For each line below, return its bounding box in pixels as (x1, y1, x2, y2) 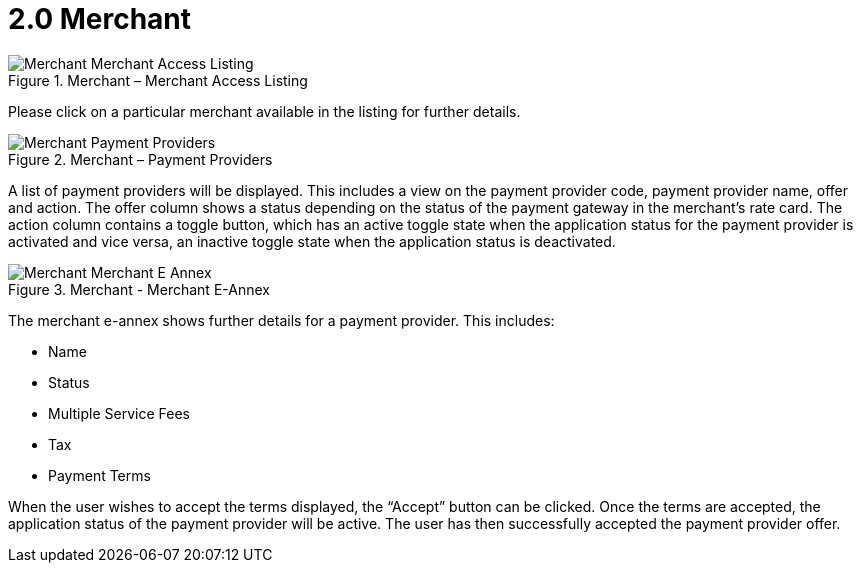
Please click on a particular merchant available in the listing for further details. (8, 102, 521, 120)
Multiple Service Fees (48, 404, 190, 422)
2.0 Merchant (8, 2, 192, 36)
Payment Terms (48, 466, 151, 484)
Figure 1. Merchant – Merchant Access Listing (8, 71, 308, 89)
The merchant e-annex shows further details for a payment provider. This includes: (8, 311, 555, 329)
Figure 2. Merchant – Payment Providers (8, 150, 273, 168)
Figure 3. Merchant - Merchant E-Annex (8, 280, 270, 298)
